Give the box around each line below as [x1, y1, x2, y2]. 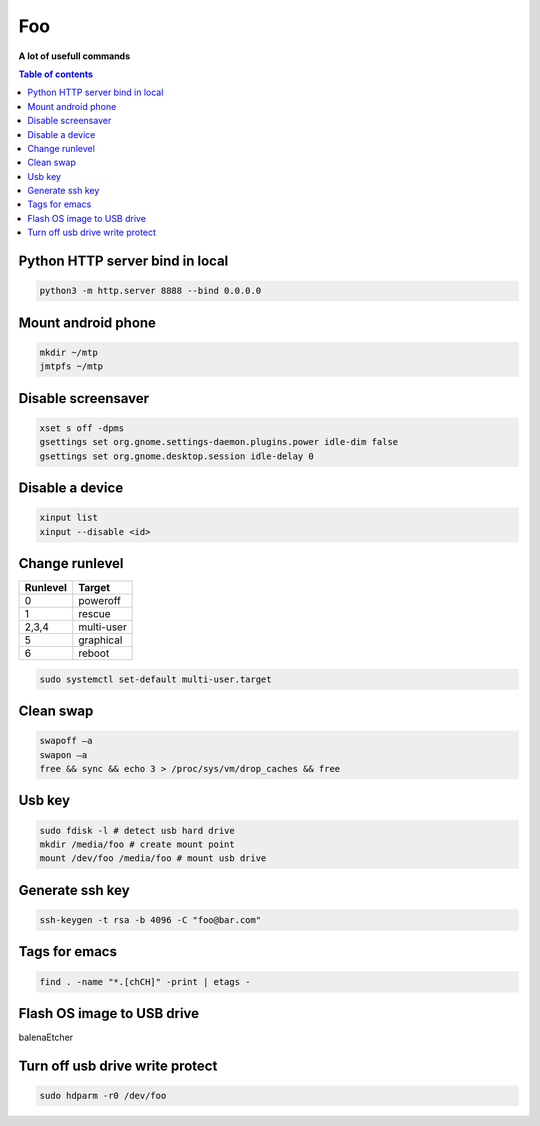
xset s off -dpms [39, 422, 125, 434]
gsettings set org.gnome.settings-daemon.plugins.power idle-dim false [39, 436, 399, 448]
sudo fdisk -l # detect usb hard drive [39, 825, 235, 836]
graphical [78, 633, 123, 647]
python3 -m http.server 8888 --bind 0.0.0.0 [39, 285, 262, 297]
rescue [78, 607, 111, 621]
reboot [78, 646, 110, 660]
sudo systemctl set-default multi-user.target [39, 673, 272, 685]
